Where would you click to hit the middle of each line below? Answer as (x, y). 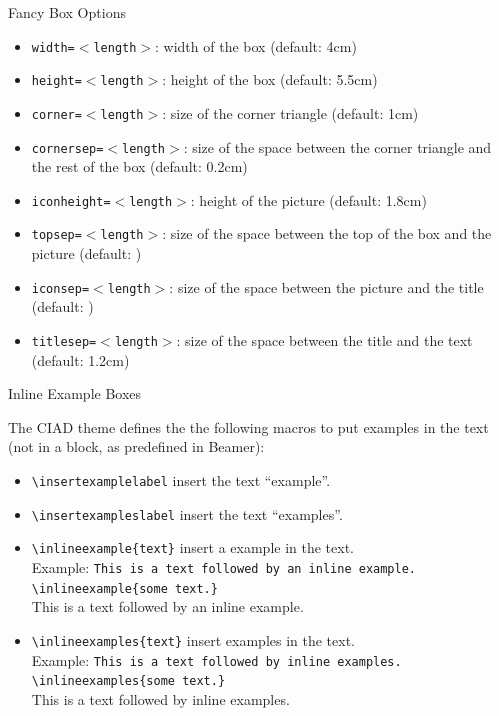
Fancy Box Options (67, 12)
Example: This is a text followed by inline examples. (216, 659)
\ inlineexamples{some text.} (128, 681)
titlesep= (64, 341)
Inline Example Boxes (75, 393)
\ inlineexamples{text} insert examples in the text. (193, 639)
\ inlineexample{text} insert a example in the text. (192, 547)
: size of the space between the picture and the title (326, 286)
